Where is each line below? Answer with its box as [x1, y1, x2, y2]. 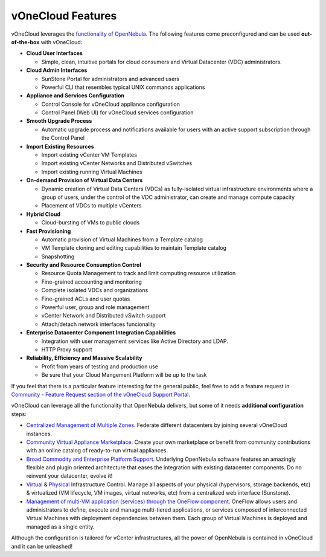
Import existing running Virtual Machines [41, 168, 142, 175]
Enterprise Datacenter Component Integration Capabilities [26, 329, 176, 336]
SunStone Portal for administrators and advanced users [41, 75, 180, 82]
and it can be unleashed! [11, 542, 72, 550]
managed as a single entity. [26, 523, 95, 530]
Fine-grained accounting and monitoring [41, 278, 142, 285]
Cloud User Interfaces [26, 50, 83, 57]
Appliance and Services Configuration [26, 92, 125, 99]
